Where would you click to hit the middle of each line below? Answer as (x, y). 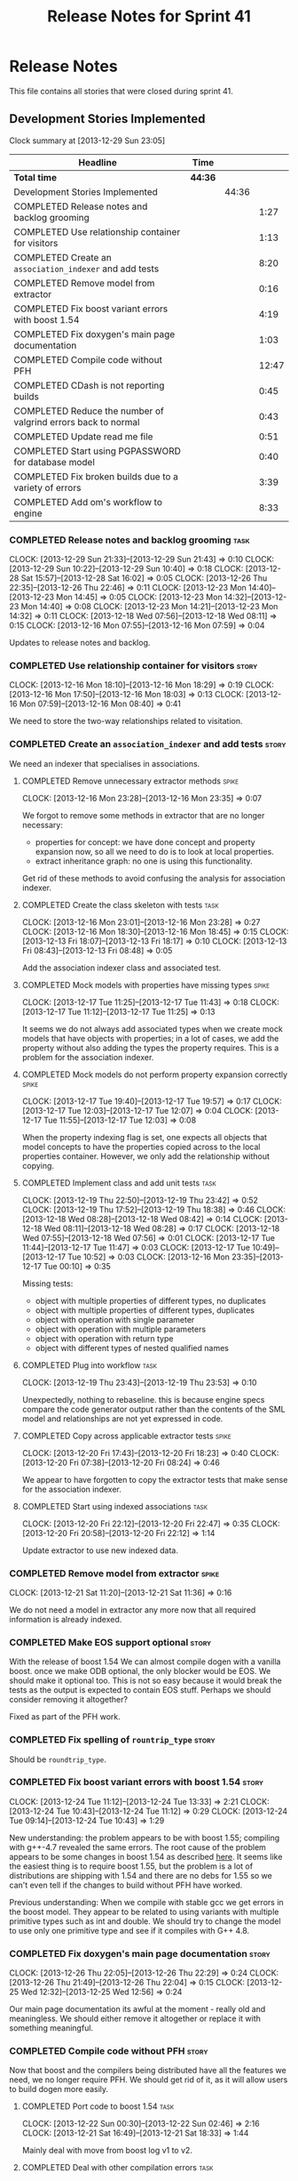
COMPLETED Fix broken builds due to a (96, 476)
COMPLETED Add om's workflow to (88, 502)
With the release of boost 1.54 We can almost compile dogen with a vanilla (145, 1662)
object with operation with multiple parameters (121, 1329)
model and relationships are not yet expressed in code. (122, 1418)
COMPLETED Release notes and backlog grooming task (129, 540)
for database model (55, 462)
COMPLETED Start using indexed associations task (115, 1506)
